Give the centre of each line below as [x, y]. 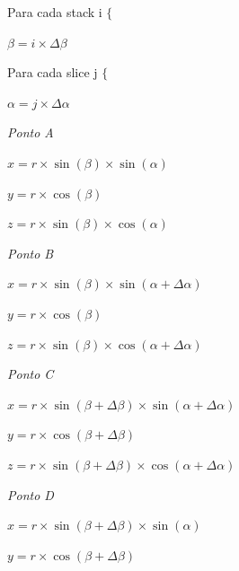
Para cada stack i [55, 12]
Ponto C [31, 374]
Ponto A [31, 132]
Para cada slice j [53, 72]
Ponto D [31, 494]
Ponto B [31, 253]
